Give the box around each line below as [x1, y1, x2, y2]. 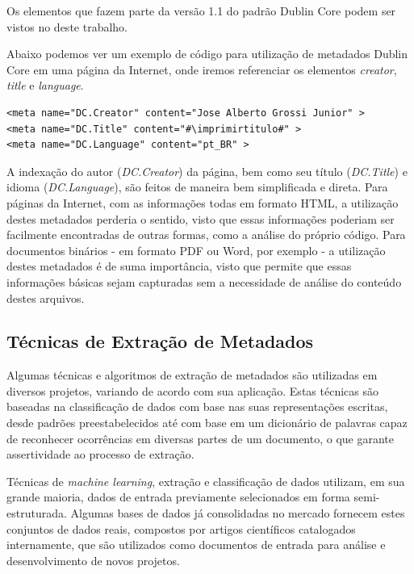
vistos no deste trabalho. [6, 18, 128, 35]
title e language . [6, 77, 84, 94]
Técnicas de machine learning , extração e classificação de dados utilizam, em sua [6, 472, 405, 489]
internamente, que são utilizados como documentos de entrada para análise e [6, 536, 386, 553]
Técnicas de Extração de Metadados [6, 329, 314, 354]
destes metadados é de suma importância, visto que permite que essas [6, 258, 352, 274]
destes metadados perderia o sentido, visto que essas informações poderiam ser [6, 210, 395, 227]
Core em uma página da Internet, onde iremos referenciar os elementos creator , [6, 61, 397, 78]
